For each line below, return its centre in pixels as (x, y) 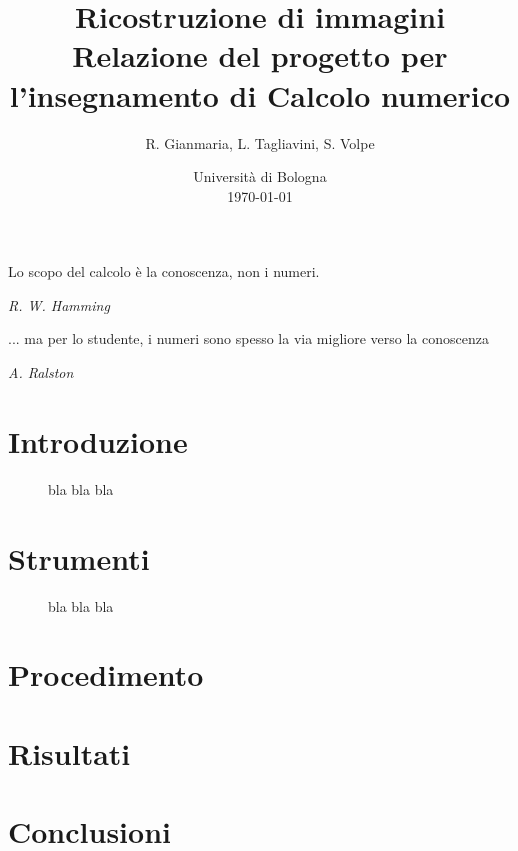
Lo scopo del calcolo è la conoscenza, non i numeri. (164, 271)
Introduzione (98, 440)
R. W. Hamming (59, 304)
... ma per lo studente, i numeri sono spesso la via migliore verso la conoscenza (248, 338)
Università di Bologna (260, 176)
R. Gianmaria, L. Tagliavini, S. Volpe (260, 142)
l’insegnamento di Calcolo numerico (260, 94)
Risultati (69, 752)
